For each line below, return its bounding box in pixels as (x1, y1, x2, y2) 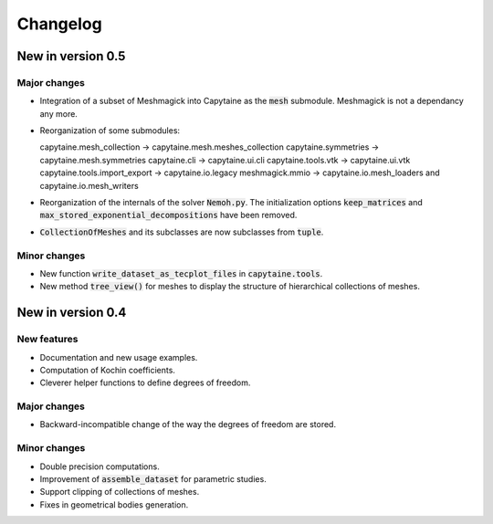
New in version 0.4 (16, 305, 127, 320)
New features (16, 333, 79, 346)
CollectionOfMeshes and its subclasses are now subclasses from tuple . (39, 226, 324, 237)
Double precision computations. (39, 461, 160, 472)
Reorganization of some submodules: (39, 125, 181, 136)
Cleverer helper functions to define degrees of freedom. (39, 377, 251, 388)
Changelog (16, 14, 102, 34)
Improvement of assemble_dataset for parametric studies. (39, 473, 267, 484)
